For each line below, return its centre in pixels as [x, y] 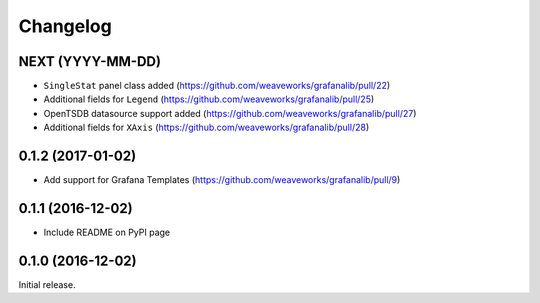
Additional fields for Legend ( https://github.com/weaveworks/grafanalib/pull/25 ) [209, 99]
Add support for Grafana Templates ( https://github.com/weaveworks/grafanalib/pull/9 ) [222, 180]
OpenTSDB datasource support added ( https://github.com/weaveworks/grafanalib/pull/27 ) [230, 113]
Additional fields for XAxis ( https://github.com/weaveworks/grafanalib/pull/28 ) [206, 127]
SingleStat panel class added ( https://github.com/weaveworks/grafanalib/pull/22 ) [217, 86]
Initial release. [47, 284]
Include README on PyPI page [106, 232]
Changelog [65, 26]
